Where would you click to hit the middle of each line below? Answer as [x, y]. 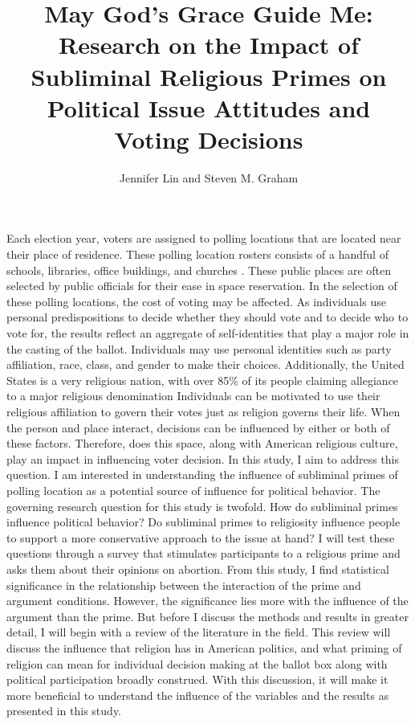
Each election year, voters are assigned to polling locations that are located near [204, 238]
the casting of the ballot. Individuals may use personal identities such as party [199, 348]
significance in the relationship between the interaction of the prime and [184, 585]
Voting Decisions [209, 139]
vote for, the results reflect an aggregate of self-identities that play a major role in [208, 333]
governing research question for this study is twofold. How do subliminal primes [202, 506]
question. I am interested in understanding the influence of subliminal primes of [202, 474]
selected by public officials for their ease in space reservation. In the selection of [202, 286]
